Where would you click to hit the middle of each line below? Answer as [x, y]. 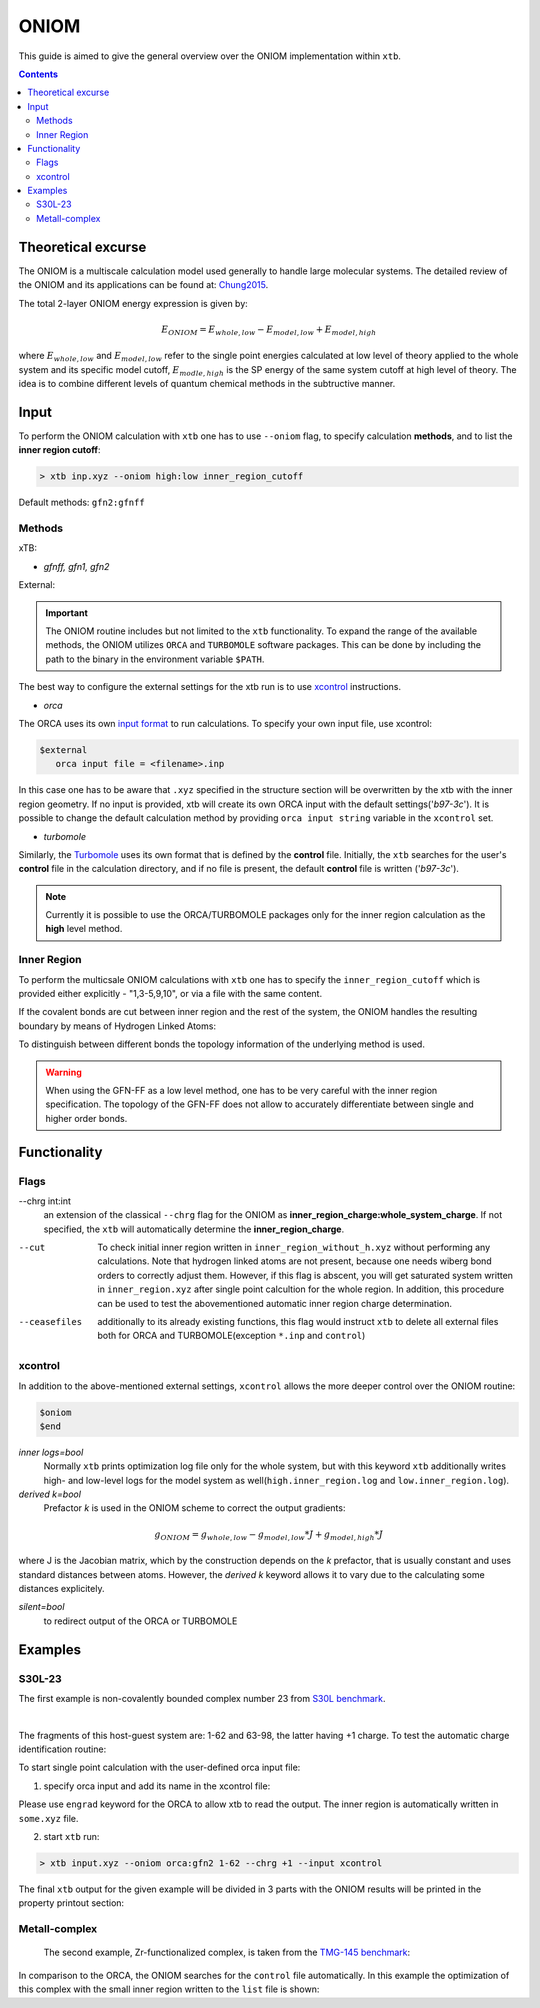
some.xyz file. [48, 1818]
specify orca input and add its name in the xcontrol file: [157, 1786]
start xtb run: [71, 1837]
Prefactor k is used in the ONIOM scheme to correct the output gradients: [194, 1508]
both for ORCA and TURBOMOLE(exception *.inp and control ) [231, 1336]
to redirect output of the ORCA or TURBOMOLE [140, 1621]
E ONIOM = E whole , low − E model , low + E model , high [269, 330]
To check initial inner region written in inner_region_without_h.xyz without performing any [294, 1247]
